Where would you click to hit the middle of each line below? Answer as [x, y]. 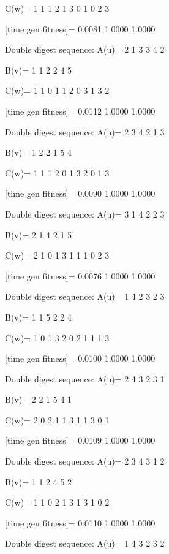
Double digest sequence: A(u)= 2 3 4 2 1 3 [85, 131]
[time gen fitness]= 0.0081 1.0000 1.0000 [80, 28]
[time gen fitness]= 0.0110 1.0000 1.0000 [80, 522]
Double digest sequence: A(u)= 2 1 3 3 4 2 [85, 49]
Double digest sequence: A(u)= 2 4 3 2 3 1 [85, 378]
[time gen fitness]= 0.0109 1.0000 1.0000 [80, 440]
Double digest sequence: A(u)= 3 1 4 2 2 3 [85, 214]
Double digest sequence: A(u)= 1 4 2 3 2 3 [85, 296]
